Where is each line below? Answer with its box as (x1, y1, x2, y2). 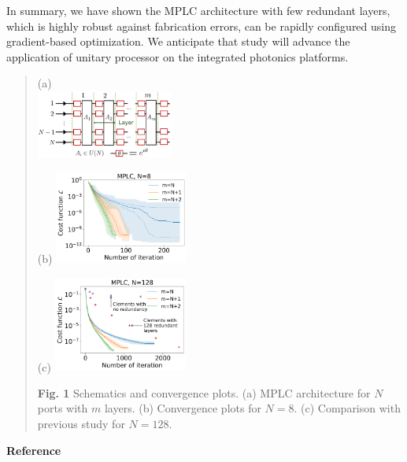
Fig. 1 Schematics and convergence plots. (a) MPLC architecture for (37, 384, 371, 401)
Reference (6, 442, 61, 458)
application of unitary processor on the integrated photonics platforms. (6, 48, 349, 65)
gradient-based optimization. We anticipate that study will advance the (6, 33, 350, 50)
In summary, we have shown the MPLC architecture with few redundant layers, (6, 2, 390, 18)
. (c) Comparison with (294, 400, 401, 416)
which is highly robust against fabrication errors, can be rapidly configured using (6, 17, 397, 34)
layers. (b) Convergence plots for (104, 400, 261, 416)
